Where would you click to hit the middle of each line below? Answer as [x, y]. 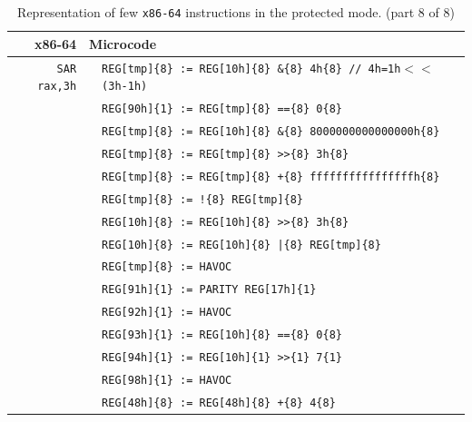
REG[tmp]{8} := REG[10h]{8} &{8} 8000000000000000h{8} [271, 131]
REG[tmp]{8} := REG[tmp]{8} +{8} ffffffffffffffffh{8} [271, 177]
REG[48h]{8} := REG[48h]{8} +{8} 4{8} [219, 402]
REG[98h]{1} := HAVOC [167, 380]
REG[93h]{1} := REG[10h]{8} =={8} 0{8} [222, 335]
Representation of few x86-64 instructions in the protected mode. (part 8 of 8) [236, 12]
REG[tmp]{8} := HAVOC [167, 267]
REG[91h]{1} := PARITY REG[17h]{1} [209, 290]
